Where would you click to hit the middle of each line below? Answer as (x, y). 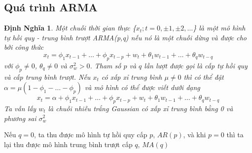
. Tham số (106, 65)
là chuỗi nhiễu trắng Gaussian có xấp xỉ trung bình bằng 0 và (141, 108)
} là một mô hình (219, 28)
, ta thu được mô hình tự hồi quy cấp (91, 135)
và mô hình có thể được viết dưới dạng (142, 87)
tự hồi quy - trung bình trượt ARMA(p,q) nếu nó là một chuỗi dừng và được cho (125, 37)
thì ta (235, 135)
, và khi (195, 135)
